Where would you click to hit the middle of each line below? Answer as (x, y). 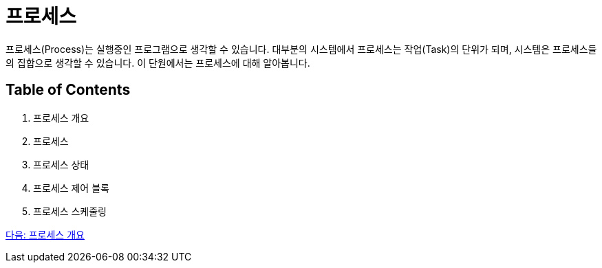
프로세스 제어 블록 (71, 188)
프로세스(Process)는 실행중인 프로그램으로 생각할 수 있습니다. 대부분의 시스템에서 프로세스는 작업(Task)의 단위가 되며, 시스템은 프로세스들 (301, 49)
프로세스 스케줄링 (70, 211)
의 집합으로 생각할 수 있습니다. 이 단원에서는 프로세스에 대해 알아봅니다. (158, 63)
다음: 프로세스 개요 (45, 234)
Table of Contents (68, 90)
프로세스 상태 (61, 164)
